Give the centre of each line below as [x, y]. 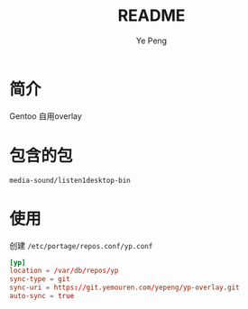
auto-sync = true [42, 296]
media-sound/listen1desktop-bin [70, 180]
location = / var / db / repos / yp [64, 271]
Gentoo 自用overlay [46, 116]
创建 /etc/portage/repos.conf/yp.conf [81, 245]
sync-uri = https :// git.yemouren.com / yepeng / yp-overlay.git [125, 288]
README [152, 16]
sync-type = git [40, 279]
